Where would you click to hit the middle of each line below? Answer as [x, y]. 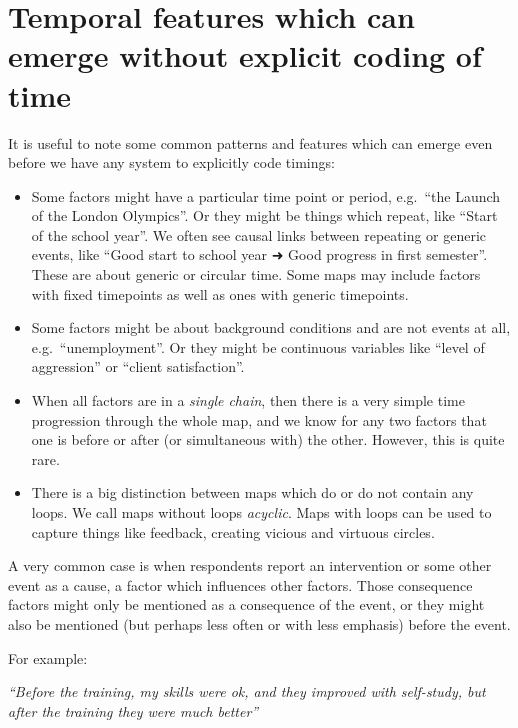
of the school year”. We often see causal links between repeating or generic [259, 234]
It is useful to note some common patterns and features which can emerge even [250, 142]
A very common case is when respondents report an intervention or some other [250, 565]
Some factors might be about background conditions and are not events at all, [271, 327]
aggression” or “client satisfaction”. [138, 366]
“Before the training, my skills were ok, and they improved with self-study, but [247, 691]
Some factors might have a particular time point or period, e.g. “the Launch [266, 195]
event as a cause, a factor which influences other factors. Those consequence [240, 584]
